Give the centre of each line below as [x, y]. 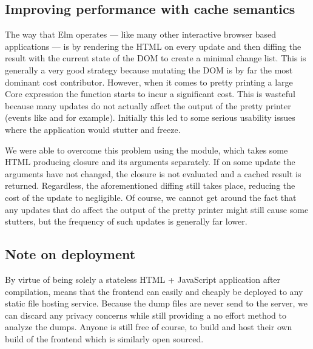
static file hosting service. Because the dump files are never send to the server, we [156, 303]
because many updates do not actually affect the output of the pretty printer [148, 105]
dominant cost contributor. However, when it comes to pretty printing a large [149, 82]
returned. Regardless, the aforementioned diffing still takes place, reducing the [150, 185]
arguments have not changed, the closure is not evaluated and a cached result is [153, 173]
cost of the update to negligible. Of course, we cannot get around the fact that [151, 197]
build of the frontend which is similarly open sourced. [104, 338]
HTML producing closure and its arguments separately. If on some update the [150, 162]
